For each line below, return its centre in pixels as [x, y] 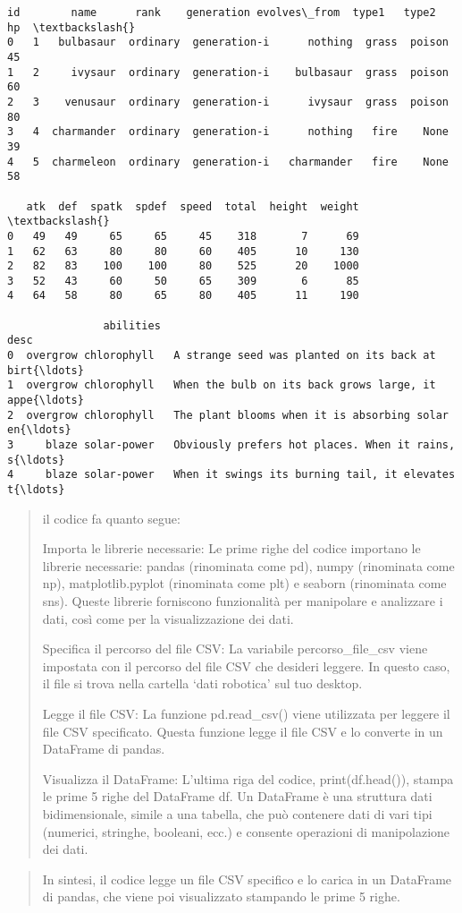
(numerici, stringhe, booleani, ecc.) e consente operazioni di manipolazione [246, 831]
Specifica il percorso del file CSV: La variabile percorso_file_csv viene [235, 648]
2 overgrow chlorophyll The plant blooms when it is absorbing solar [228, 415]
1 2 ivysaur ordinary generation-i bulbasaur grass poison [228, 72]
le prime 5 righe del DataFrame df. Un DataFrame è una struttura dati [237, 796]
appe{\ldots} [46, 401]
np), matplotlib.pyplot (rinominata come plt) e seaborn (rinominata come [244, 583]
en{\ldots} [39, 430]
